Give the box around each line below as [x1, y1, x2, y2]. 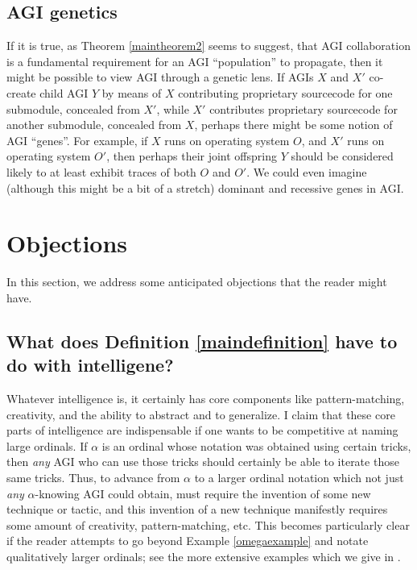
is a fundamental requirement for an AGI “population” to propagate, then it [6, 52, 383, 69]
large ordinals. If [6, 437, 88, 454]
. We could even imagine [246, 163, 367, 180]
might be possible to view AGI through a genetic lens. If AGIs [6, 69, 314, 85]
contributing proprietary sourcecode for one [178, 84, 393, 101]
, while [156, 100, 189, 117]
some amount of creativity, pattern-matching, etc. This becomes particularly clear [6, 516, 410, 533]
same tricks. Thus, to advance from [6, 469, 180, 486]
